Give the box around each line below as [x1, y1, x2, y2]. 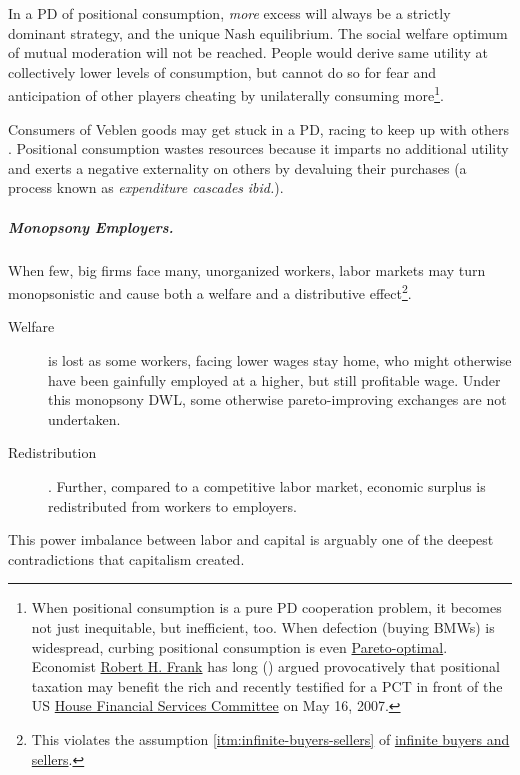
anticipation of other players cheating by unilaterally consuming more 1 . [8, 82, 444, 106]
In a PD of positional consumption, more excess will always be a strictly [8, 3, 451, 23]
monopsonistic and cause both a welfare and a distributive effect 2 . [8, 280, 412, 303]
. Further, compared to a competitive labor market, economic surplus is [48, 475, 486, 496]
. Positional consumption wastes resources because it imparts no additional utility [8, 138, 509, 159]
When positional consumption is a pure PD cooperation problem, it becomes [31, 597, 502, 618]
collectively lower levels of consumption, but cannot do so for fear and [8, 61, 437, 82]
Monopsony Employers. [8, 216, 174, 237]
